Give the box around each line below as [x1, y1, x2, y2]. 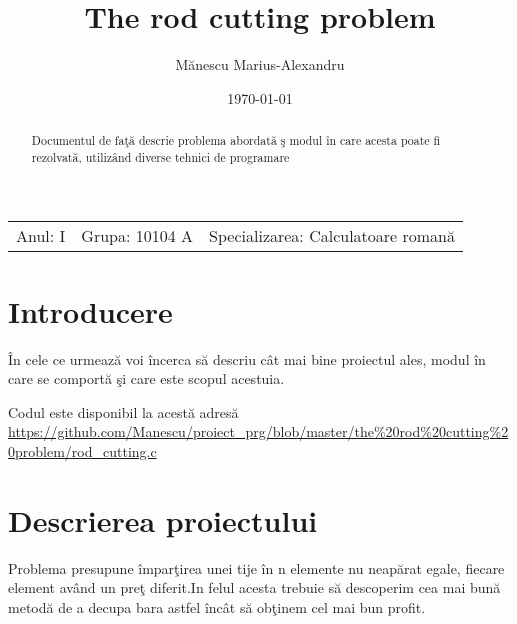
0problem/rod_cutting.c [8, 440, 157, 461]
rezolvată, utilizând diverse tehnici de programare [31, 148, 290, 165]
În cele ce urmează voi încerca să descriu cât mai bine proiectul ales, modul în [8, 348, 486, 369]
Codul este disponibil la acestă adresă [8, 401, 239, 422]
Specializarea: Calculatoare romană [209, 224, 456, 248]
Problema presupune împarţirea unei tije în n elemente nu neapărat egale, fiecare [8, 557, 505, 578]
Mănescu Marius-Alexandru [175, 54, 345, 75]
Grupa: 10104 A [81, 224, 194, 248]
